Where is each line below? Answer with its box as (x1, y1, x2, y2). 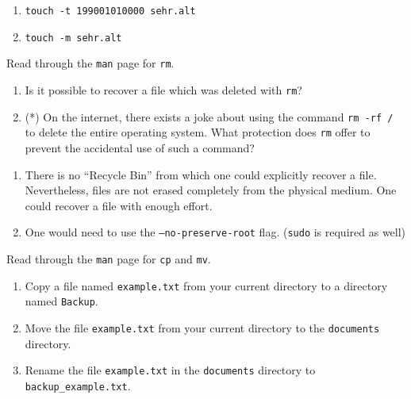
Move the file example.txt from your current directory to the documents (25, 319, 380, 336)
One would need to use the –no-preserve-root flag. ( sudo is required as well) (25, 224, 406, 240)
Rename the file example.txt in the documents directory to (25, 362, 316, 378)
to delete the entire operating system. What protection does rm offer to (25, 124, 371, 140)
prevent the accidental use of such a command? (25, 139, 255, 155)
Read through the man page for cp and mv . (6, 250, 211, 267)
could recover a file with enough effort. (25, 197, 213, 213)
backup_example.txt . (25, 377, 131, 393)
